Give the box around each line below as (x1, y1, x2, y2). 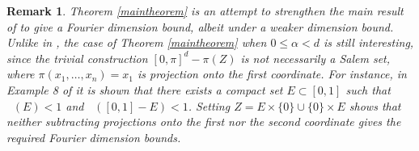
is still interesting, (323, 34, 414, 51)
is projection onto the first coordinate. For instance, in (137, 65, 407, 82)
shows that (349, 97, 401, 114)
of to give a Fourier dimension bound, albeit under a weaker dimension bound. (6, 18, 394, 35)
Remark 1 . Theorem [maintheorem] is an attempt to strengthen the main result (6, 2, 404, 19)
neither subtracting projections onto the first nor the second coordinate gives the (6, 113, 401, 130)
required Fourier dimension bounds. (6, 128, 181, 145)
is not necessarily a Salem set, (240, 49, 391, 66)
